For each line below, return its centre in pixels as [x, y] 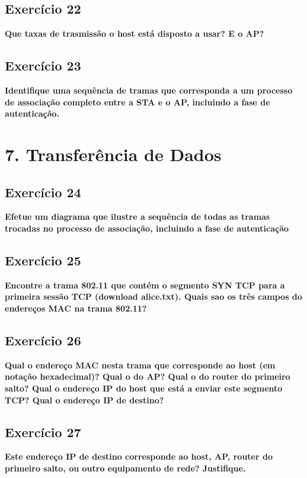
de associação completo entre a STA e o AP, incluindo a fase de [137, 102]
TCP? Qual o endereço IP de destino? [84, 400]
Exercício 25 [43, 260]
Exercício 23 [43, 65]
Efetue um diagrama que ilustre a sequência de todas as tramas [137, 216]
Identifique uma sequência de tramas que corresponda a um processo [149, 90]
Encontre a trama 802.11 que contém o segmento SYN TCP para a [145, 285]
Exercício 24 [43, 192]
